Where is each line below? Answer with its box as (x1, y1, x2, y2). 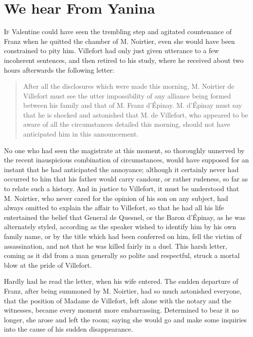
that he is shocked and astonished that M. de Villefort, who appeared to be (23, 109, 248, 119)
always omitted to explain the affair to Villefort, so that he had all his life (4, 202, 224, 213)
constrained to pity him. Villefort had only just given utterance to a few (4, 45, 219, 56)
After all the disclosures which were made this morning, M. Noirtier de (23, 81, 235, 91)
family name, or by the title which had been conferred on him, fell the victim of (4, 231, 242, 241)
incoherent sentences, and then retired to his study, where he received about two (4, 55, 244, 65)
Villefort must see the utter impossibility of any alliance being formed (23, 90, 231, 100)
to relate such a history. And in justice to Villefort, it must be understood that (4, 183, 239, 194)
